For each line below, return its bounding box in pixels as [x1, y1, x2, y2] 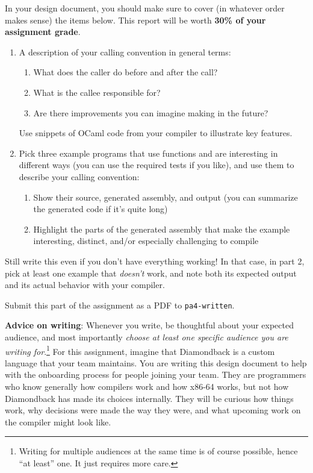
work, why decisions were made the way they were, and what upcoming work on [5, 404, 301, 416]
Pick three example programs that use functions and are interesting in [19, 146, 278, 159]
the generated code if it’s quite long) [33, 202, 168, 215]
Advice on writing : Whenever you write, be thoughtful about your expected [5, 319, 294, 331]
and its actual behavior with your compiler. [5, 278, 165, 291]
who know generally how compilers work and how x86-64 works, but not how [5, 380, 289, 392]
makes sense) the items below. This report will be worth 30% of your [5, 13, 266, 26]
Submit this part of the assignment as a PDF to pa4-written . [5, 298, 235, 311]
